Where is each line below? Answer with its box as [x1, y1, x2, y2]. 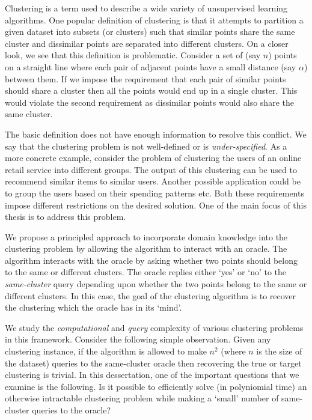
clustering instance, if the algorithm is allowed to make [5, 345, 207, 358]
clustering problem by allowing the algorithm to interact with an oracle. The [5, 242, 287, 255]
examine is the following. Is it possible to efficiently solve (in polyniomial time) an [5, 380, 307, 392]
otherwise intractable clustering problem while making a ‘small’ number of [5, 392, 279, 404]
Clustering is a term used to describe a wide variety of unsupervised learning [5, 2, 288, 14]
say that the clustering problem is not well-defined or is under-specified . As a [5, 139, 287, 152]
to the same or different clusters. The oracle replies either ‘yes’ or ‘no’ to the [5, 266, 287, 278]
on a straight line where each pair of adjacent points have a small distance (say [5, 60, 296, 73]
